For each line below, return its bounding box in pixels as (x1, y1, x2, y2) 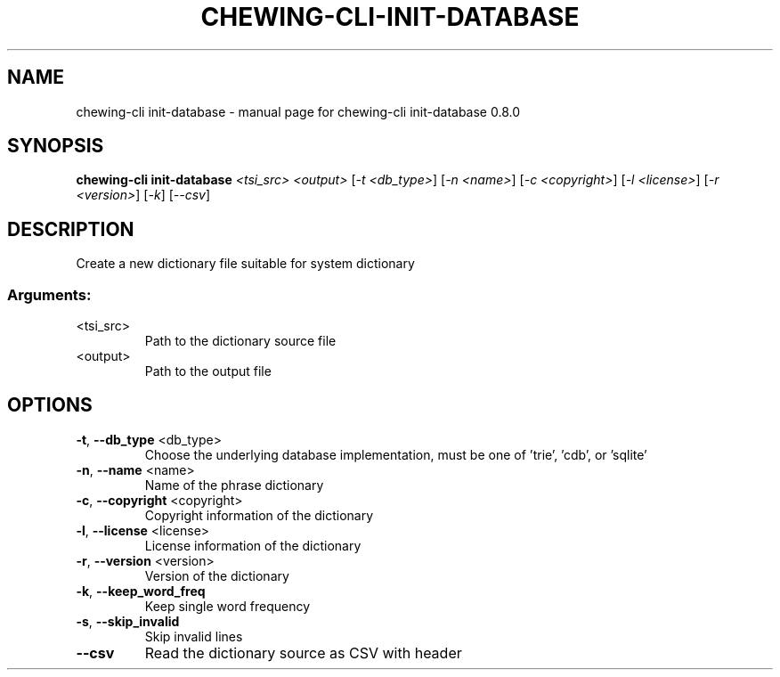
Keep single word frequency (144, 598, 311, 614)
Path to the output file (144, 363, 272, 379)
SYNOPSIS (7, 135, 104, 158)
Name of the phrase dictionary (144, 477, 324, 493)
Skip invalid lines (144, 628, 243, 644)
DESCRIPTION (7, 217, 134, 241)
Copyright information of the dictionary (144, 507, 374, 523)
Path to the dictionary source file (144, 333, 337, 349)
